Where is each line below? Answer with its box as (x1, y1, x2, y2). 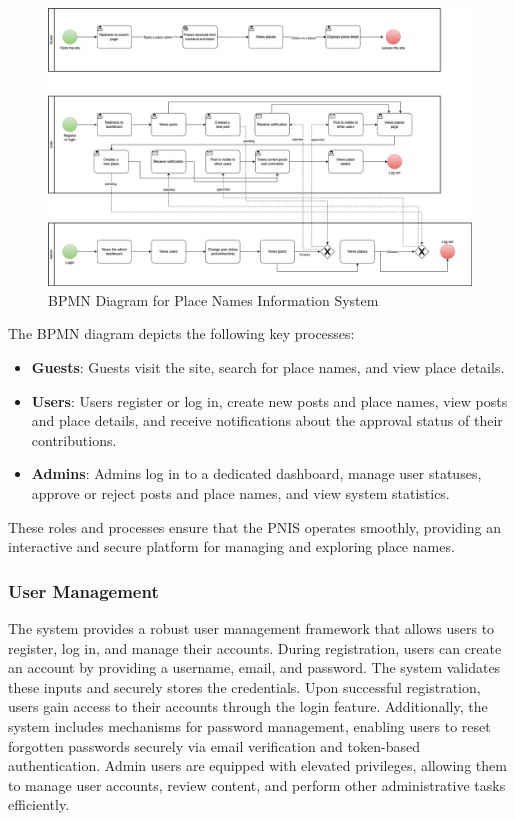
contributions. (31, 429, 117, 450)
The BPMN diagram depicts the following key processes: (8, 323, 355, 344)
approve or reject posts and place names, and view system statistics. (31, 483, 450, 503)
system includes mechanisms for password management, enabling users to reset (8, 715, 491, 736)
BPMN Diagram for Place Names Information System (48, 289, 379, 310)
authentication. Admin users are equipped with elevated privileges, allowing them (8, 755, 507, 776)
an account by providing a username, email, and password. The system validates (8, 657, 501, 678)
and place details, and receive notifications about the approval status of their (31, 410, 503, 431)
